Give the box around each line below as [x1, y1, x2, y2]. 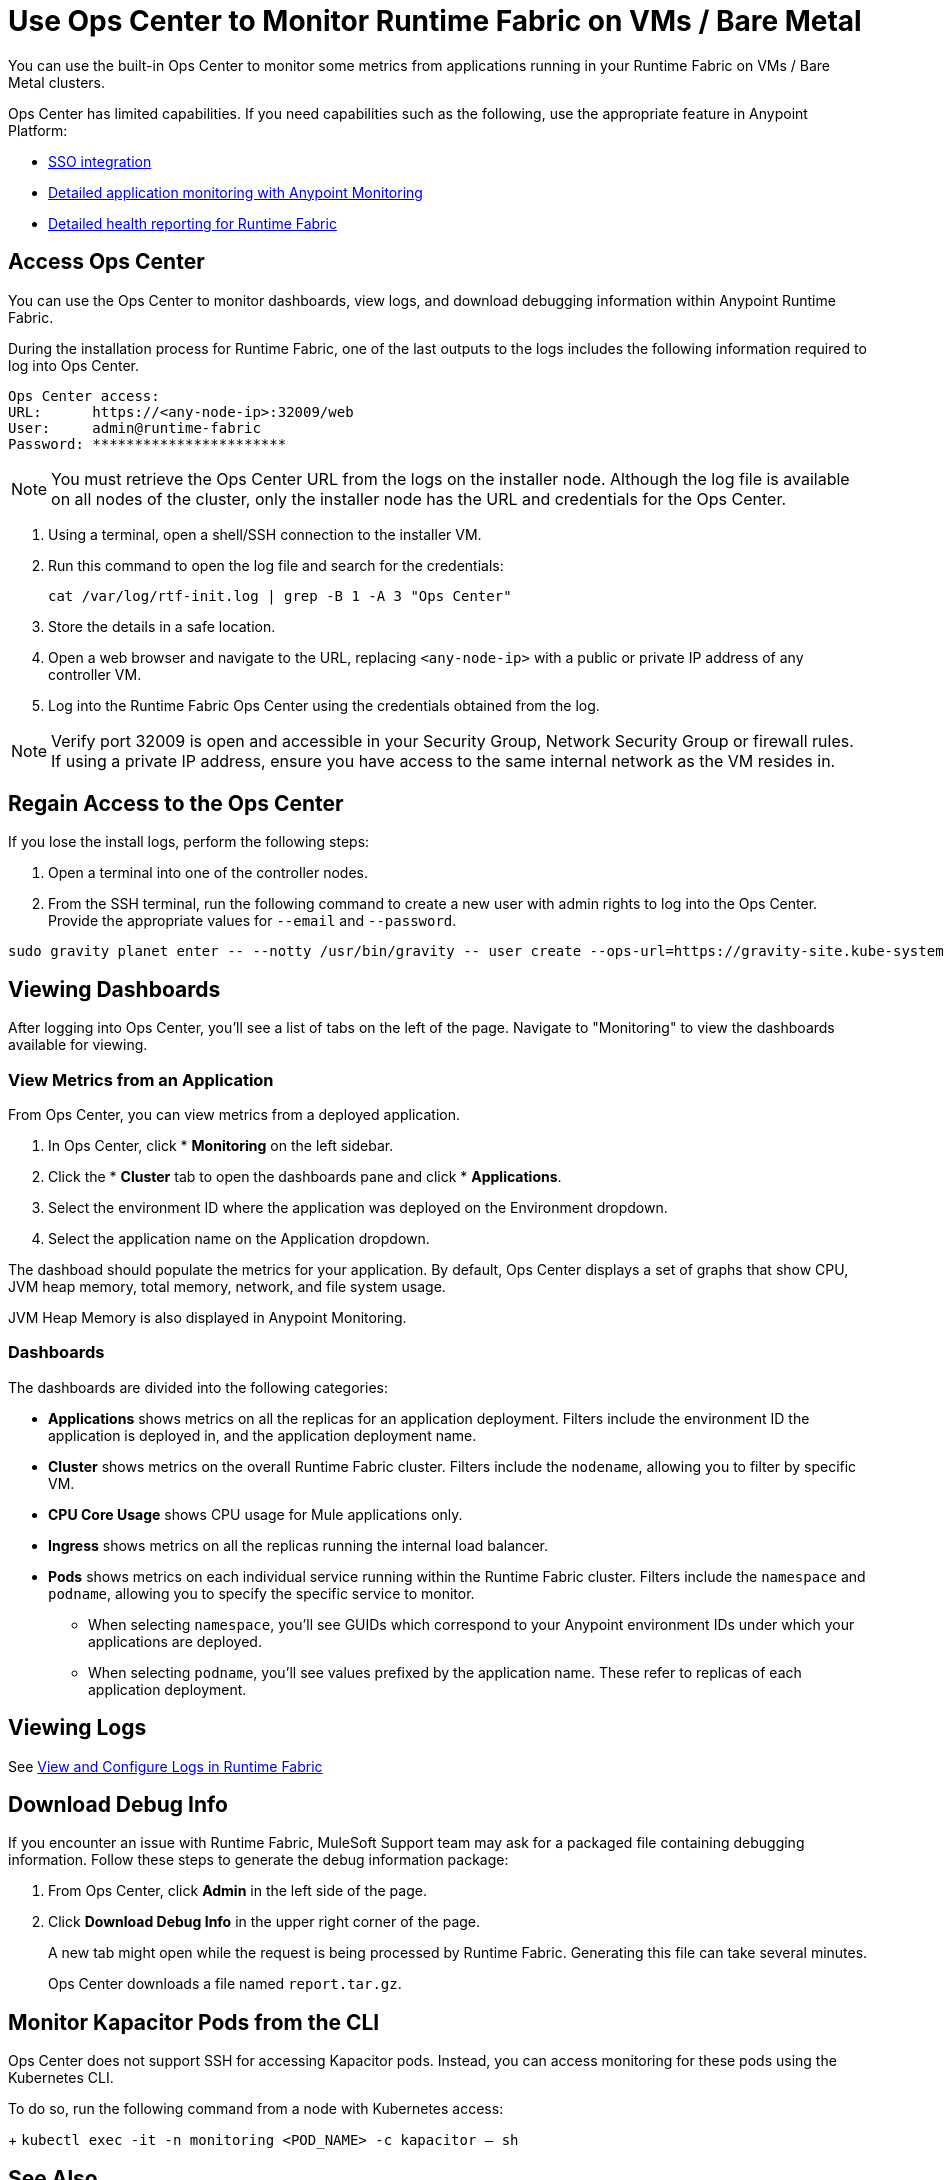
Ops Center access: [8, 387, 160, 404]
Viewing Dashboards [8, 976, 221, 1002]
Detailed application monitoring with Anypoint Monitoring [48, 183, 423, 201]
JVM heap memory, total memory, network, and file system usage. [8, 1278, 446, 1296]
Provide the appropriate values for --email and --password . [48, 912, 457, 930]
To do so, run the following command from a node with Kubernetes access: [8, 2100, 504, 2118]
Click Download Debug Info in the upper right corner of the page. [48, 1913, 481, 1931]
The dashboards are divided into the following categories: [8, 1378, 388, 1396]
